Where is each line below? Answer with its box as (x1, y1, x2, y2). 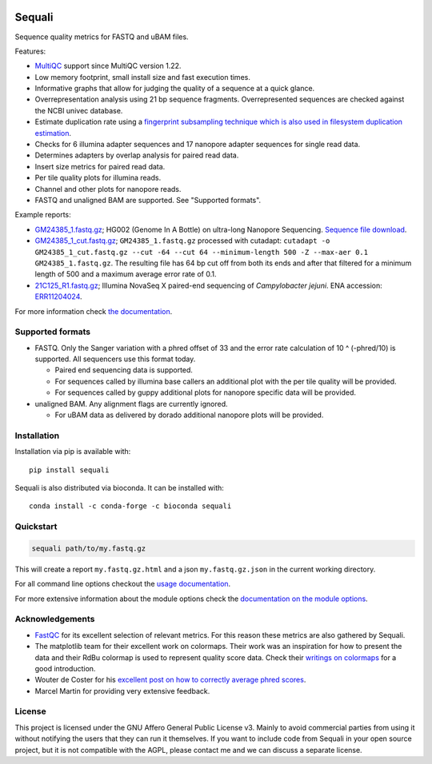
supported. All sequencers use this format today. (34, 354, 196, 364)
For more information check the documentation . (14, 306, 173, 316)
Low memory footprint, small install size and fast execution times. (34, 72, 251, 82)
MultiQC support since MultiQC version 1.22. (34, 61, 182, 71)
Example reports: (14, 210, 71, 220)
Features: (14, 46, 46, 56)
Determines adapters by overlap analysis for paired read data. (34, 150, 239, 160)
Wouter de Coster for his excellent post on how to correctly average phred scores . (34, 675, 306, 685)
